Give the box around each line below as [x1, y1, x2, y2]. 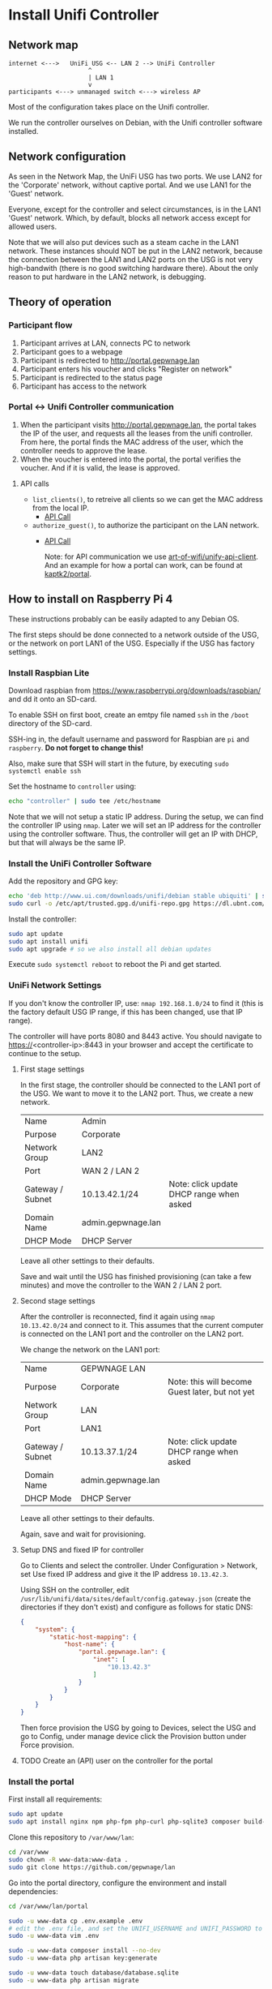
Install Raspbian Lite [8, 667, 90, 678]
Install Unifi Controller [8, 6, 159, 24]
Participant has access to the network [19, 381, 147, 391]
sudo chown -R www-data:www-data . [8, 1856, 129, 1864]
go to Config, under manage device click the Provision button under [19, 1732, 247, 1742]
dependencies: [8, 1886, 58, 1896]
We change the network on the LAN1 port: [19, 1344, 160, 1354]
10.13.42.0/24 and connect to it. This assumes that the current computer [19, 1320, 264, 1330]
